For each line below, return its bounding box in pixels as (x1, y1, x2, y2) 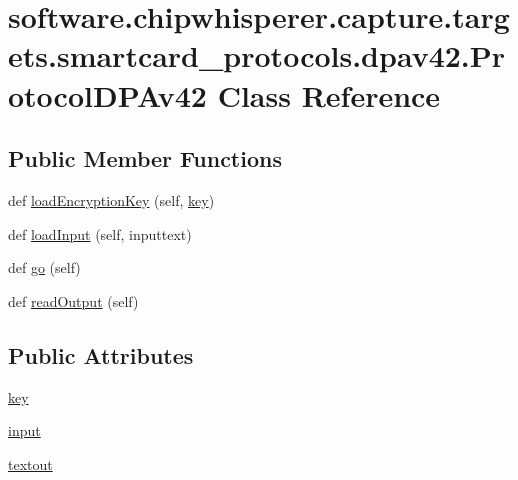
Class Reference (217, 74, 441, 115)
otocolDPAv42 (8, 74, 207, 115)
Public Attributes (8, 339, 194, 370)
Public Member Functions (8, 143, 282, 174)
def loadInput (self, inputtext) (8, 223, 192, 244)
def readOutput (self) (8, 290, 139, 311)
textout (8, 453, 53, 474)
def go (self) (8, 257, 81, 278)
